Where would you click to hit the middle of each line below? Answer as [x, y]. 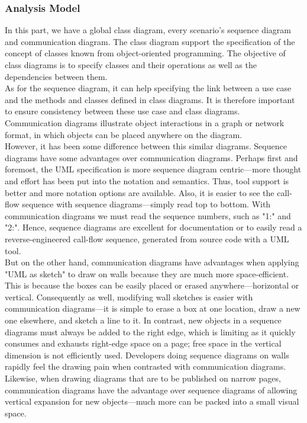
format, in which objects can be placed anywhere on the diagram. [124, 134]
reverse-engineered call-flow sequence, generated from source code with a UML [147, 238]
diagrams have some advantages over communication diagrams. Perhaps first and [151, 157]
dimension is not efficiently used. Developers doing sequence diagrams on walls [147, 355]
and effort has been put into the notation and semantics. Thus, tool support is [147, 180]
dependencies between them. [56, 76]
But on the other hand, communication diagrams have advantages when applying [152, 262]
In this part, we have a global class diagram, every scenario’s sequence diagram [148, 30]
